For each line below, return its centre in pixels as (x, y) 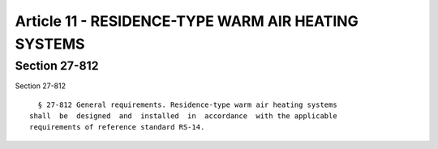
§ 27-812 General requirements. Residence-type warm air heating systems (187, 104)
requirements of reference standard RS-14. (117, 127)
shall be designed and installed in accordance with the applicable (183, 116)
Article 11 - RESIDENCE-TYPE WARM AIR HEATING (187, 21)
